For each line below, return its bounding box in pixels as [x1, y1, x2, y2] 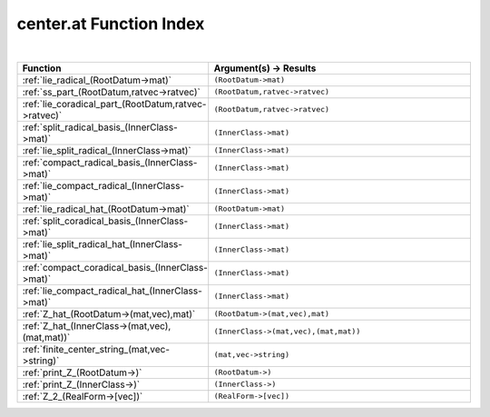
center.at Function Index [16, 14, 205, 34]
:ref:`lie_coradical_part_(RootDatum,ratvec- [22, 97, 207, 110]
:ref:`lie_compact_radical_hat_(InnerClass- [22, 284, 203, 297]
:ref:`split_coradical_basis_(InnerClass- [22, 214, 189, 227]
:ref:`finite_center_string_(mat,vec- [22, 343, 171, 355]
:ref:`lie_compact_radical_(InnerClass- [22, 179, 185, 192]
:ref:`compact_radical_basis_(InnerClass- [22, 155, 198, 168]
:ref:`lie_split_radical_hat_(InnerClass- [22, 237, 183, 250]
